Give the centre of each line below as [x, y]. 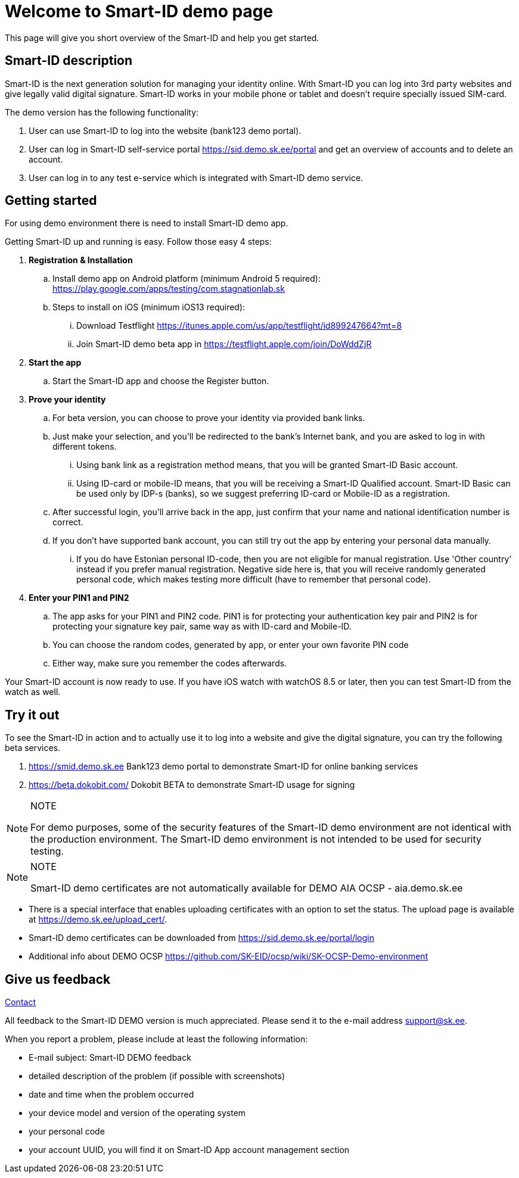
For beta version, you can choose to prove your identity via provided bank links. [209, 418]
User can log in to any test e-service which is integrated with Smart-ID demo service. [196, 177]
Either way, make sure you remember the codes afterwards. [170, 663]
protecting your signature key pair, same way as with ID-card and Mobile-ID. [202, 627]
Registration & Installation [81, 260]
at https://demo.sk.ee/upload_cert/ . [98, 920]
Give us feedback [58, 979]
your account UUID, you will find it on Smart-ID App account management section [189, 1150]
